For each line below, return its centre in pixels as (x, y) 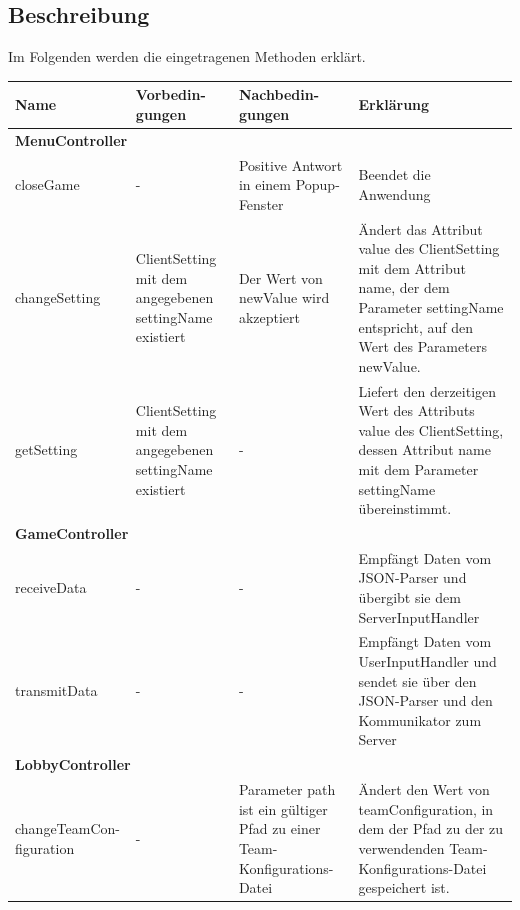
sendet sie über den (417, 680)
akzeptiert (269, 316)
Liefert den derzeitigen (427, 390)
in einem (264, 184)
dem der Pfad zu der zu (431, 828)
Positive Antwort (290, 164)
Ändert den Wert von (424, 789)
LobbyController (73, 764)
